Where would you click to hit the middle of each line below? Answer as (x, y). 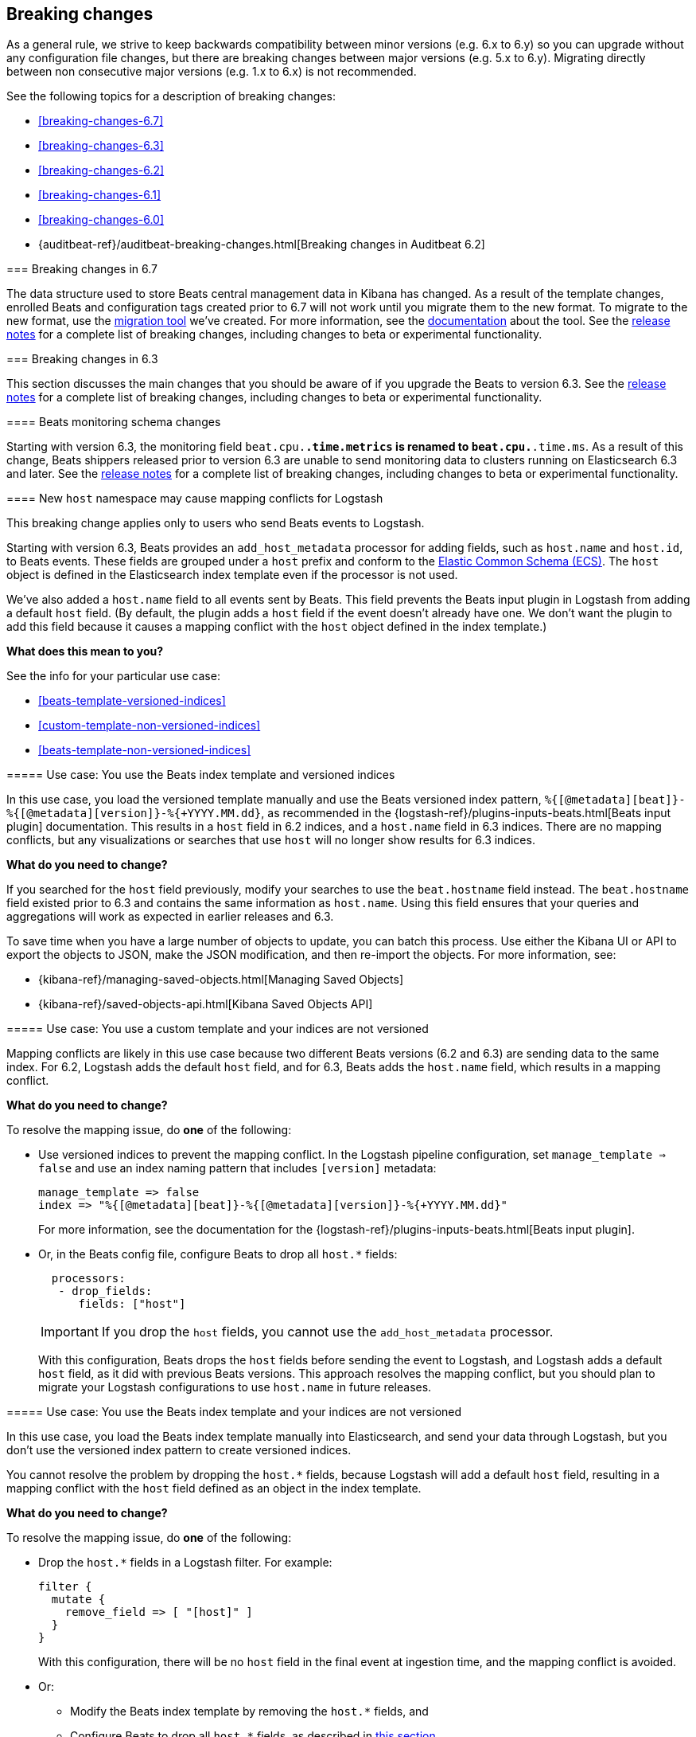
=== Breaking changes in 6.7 (82, 269)
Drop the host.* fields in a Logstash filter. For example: (185, 1563)
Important (70, 1332)
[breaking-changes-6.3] (101, 146)
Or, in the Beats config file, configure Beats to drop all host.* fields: (218, 1254)
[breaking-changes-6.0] (101, 220)
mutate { (78, 1600)
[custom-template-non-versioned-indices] (150, 726)
